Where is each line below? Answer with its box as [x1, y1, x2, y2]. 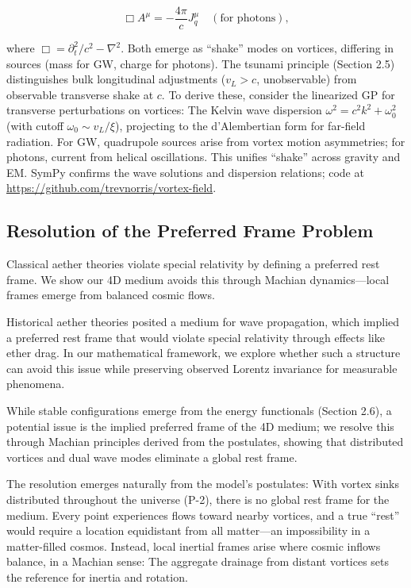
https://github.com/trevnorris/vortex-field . [6, 179, 217, 196]
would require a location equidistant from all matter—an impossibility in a [6, 522, 371, 539]
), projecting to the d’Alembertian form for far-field [114, 117, 366, 134]
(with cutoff [6, 117, 63, 134]
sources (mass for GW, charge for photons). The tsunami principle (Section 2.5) [6, 55, 395, 71]
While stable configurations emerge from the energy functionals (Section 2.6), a [6, 402, 392, 418]
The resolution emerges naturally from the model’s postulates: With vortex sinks [6, 475, 400, 492]
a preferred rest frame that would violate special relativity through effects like [6, 329, 385, 345]
